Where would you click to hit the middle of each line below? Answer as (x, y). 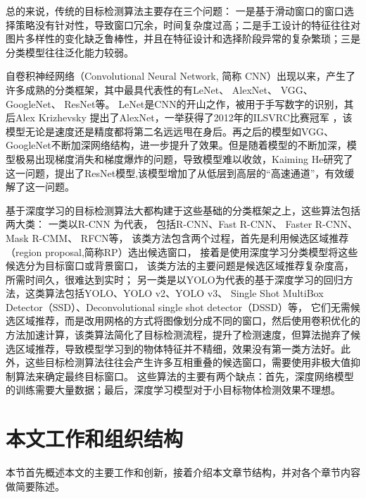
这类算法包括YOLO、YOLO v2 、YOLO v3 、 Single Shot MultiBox (174, 293)
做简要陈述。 (35, 486)
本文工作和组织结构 (95, 438)
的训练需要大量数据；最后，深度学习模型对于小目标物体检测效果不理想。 (173, 390)
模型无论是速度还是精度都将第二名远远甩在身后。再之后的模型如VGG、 (170, 131)
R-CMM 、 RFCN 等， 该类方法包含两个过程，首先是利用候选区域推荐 (190, 237)
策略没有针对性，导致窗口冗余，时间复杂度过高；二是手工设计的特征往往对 (188, 24)
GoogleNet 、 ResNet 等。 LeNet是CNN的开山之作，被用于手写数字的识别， (175, 103)
